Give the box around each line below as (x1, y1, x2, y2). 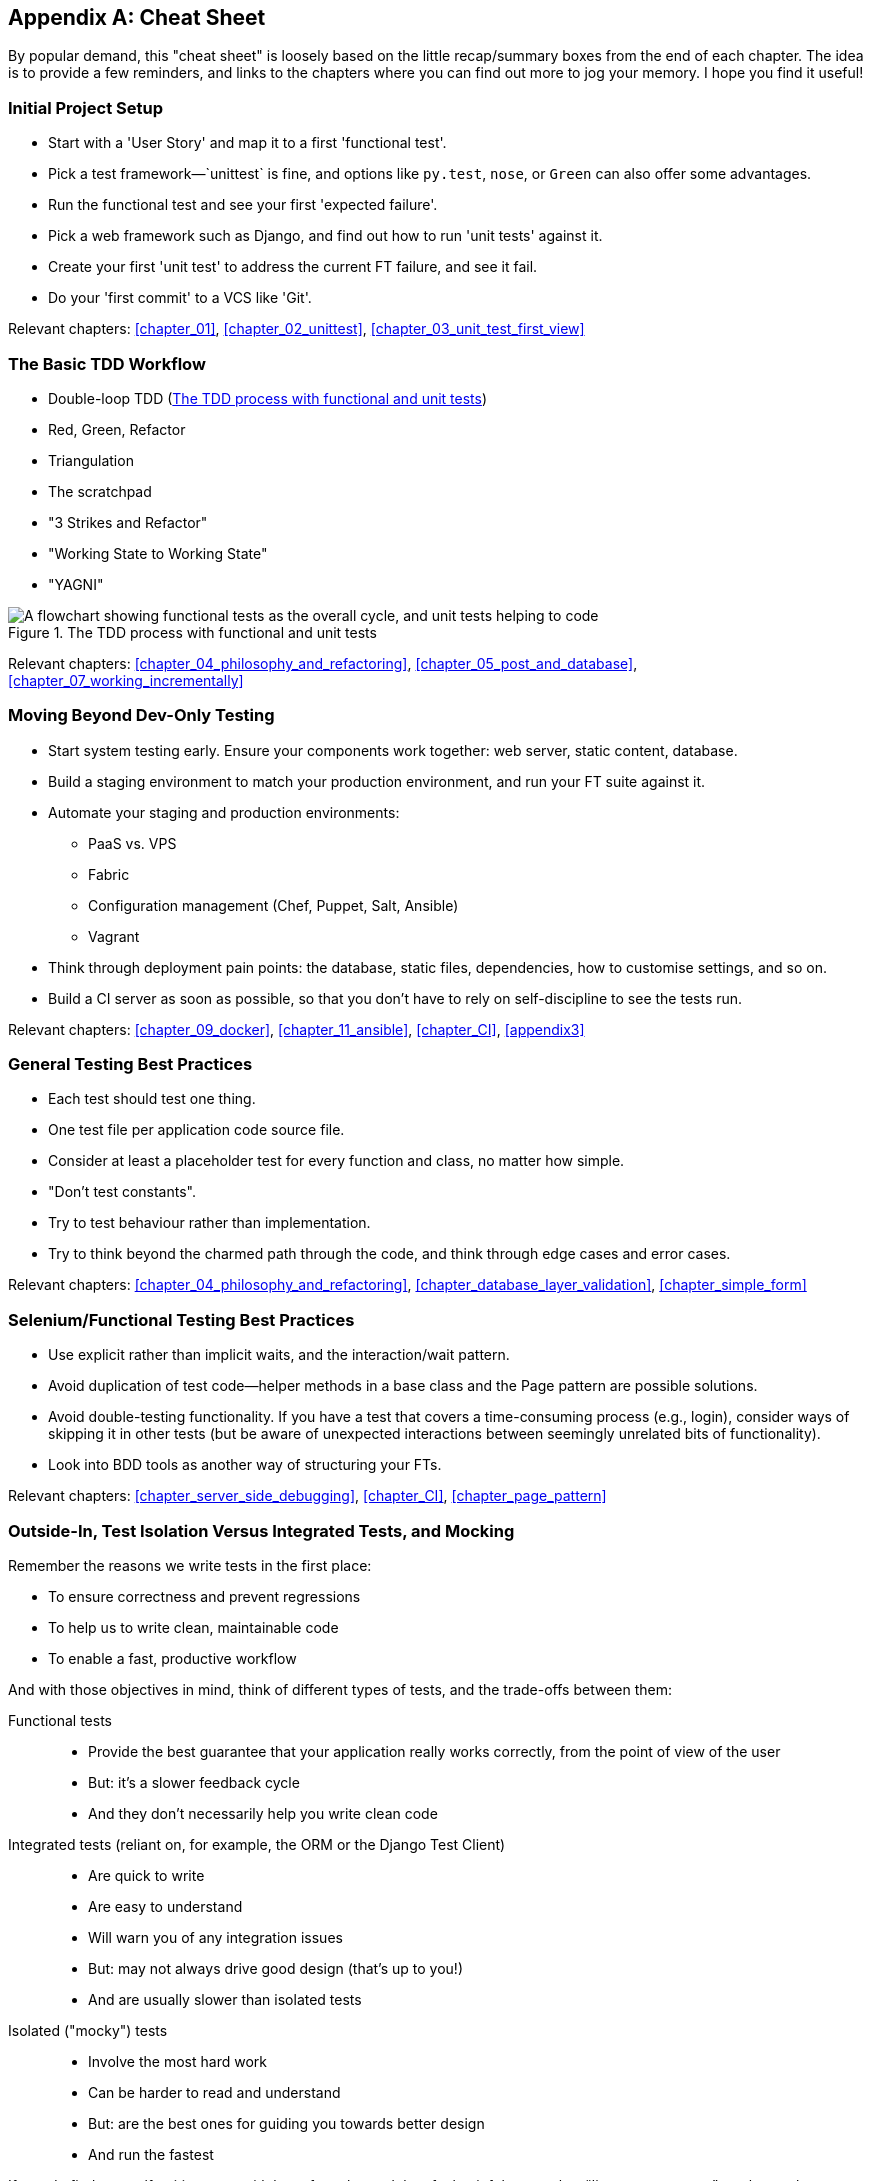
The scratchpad (48, 482, 152, 500)
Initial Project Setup (8, 97, 163, 118)
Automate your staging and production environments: (48, 803, 400, 821)
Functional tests (8, 1711, 112, 1729)
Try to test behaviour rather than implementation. (48, 1214, 371, 1232)
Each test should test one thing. (48, 1090, 256, 1108)
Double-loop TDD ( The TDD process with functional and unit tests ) (48, 389, 488, 407)
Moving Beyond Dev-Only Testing (8, 705, 275, 726)
